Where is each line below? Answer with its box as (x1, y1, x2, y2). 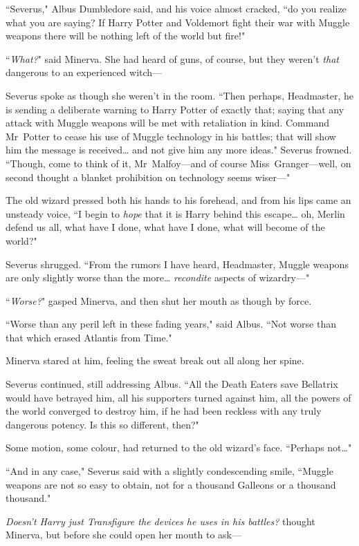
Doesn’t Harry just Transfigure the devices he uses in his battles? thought (6, 514, 315, 528)
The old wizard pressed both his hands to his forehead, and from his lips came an (6, 193, 351, 207)
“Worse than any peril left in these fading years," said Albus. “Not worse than (6, 317, 336, 331)
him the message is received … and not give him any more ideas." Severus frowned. (6, 142, 352, 157)
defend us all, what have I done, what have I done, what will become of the (6, 220, 325, 234)
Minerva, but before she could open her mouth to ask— (6, 527, 241, 542)
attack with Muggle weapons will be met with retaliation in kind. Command (6, 115, 329, 130)
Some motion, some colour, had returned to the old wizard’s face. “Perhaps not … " (6, 440, 352, 455)
